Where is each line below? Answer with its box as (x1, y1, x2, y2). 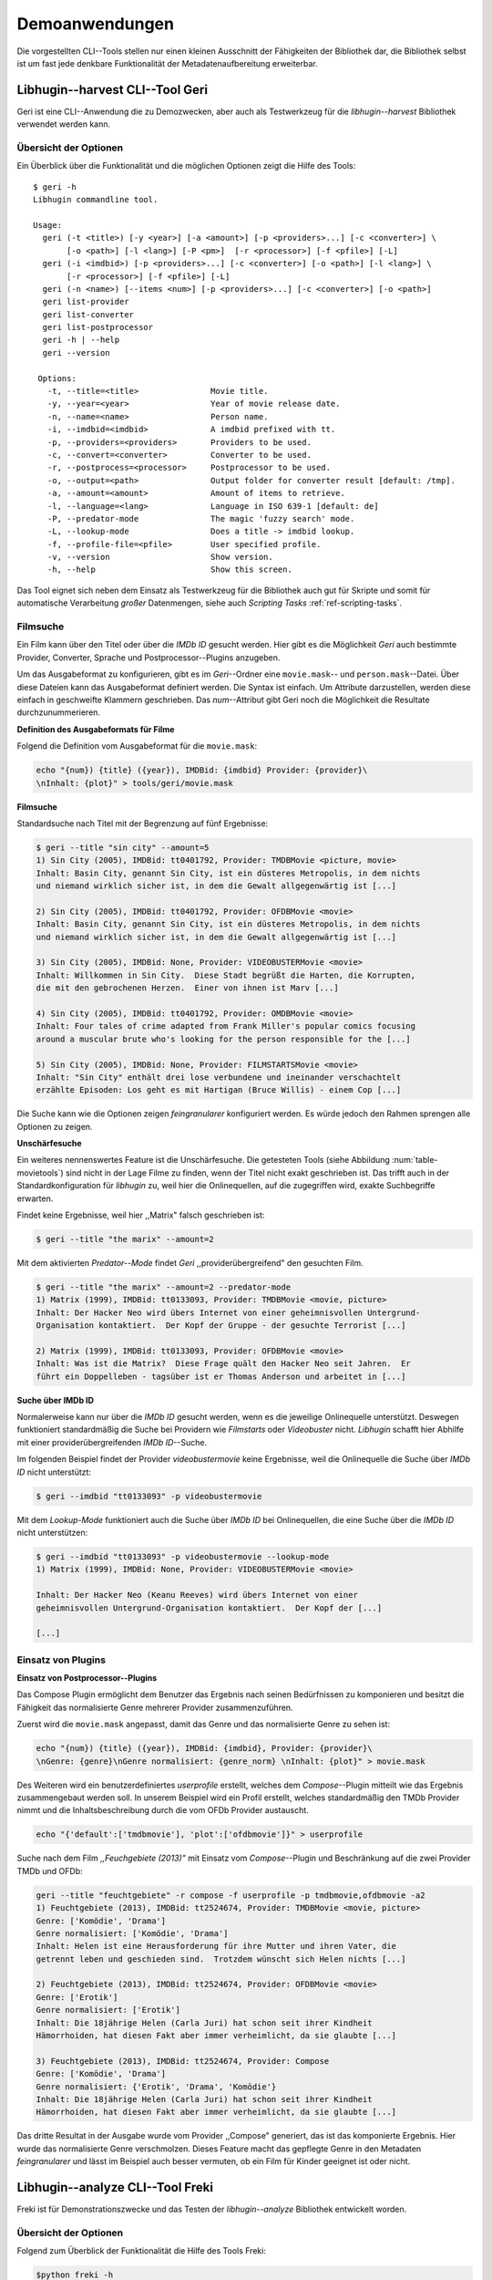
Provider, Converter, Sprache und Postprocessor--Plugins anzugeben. (16, 652, 281, 663)
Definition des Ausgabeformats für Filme (16, 723, 175, 734)
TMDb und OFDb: (16, 1865, 84, 1876)
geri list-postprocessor (42, 322, 154, 333)
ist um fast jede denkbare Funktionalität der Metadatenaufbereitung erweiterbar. (16, 57, 318, 68)
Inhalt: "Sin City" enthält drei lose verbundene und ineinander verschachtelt (36, 1072, 402, 1083)
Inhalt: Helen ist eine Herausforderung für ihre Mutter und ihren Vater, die (36, 1941, 396, 1952)
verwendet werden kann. (16, 119, 111, 130)
